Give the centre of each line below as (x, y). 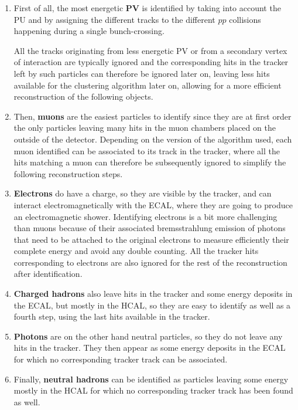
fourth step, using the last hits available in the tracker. (112, 316)
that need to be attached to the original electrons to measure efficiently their (151, 239)
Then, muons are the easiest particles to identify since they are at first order (153, 116)
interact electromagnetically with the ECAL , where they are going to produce (153, 204)
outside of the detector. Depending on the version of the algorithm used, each (153, 139)
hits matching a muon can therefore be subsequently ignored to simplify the (150, 162)
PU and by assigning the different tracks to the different (114, 19)
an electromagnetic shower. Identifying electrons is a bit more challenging (145, 216)
